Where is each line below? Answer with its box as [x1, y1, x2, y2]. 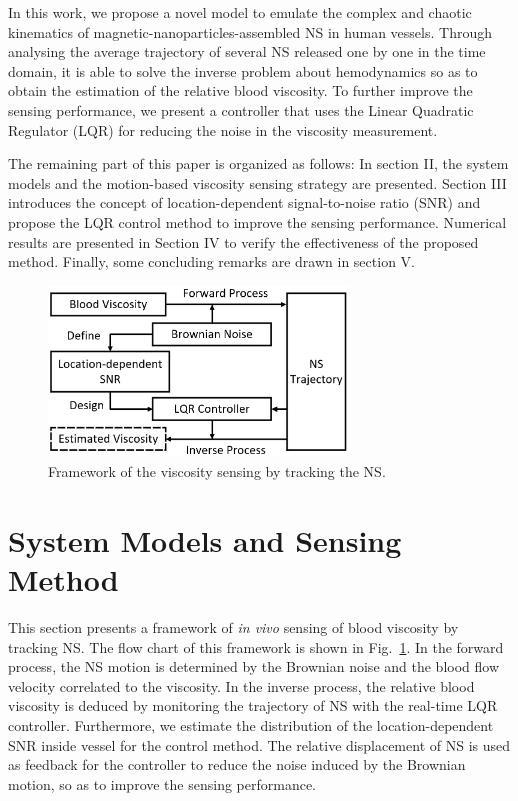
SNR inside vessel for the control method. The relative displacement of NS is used [8, 734, 511, 755]
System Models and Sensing [8, 519, 402, 560]
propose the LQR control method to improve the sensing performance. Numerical [8, 211, 507, 232]
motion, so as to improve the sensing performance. [8, 773, 317, 794]
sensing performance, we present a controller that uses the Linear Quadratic [8, 99, 474, 120]
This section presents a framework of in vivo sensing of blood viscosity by [8, 616, 459, 637]
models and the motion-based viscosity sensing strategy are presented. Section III [8, 172, 507, 193]
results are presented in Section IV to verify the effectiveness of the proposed [8, 231, 479, 252]
